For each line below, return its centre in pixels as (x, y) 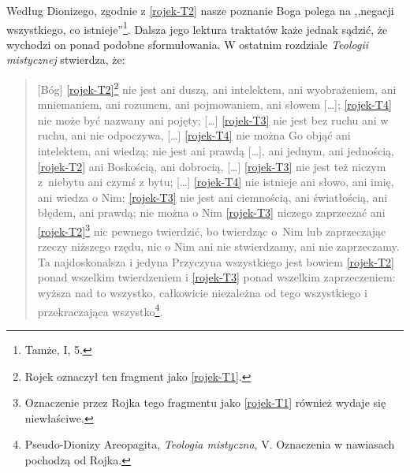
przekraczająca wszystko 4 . (100, 310)
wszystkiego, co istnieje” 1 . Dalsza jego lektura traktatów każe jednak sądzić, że (197, 28)
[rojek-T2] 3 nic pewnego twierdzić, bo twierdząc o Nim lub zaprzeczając (212, 230)
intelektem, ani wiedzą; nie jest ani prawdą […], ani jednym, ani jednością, (216, 151)
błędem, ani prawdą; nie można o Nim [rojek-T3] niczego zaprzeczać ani (211, 212)
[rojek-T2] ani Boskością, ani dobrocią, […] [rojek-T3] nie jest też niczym (212, 166)
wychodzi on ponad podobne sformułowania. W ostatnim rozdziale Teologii (188, 44)
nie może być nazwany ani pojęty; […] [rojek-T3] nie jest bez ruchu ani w (213, 119)
